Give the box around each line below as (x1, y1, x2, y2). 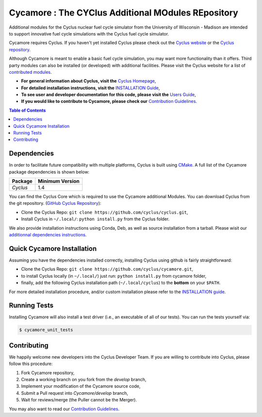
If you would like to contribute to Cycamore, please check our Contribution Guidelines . (21, 99, 197, 104)
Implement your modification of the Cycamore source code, (21, 384, 141, 389)
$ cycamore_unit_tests (19, 327, 73, 333)
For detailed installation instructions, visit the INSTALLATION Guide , (21, 85, 160, 91)
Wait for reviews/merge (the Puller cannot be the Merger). (21, 397, 137, 403)
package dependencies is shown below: (9, 169, 90, 175)
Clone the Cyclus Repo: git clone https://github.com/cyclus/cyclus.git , (21, 209, 188, 215)
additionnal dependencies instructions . (9, 232, 87, 238)
